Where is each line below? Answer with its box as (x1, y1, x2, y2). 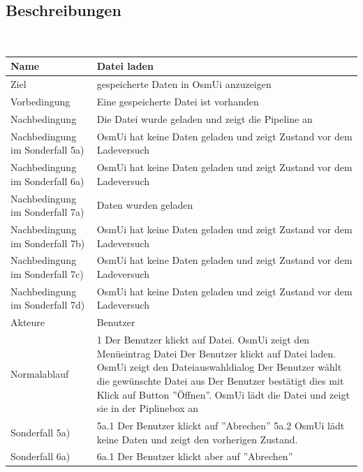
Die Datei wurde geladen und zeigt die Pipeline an (96, 111, 313, 126)
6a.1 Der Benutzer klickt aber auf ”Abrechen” (96, 449, 293, 464)
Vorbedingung (10, 94, 71, 108)
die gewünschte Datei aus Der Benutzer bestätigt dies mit (96, 373, 344, 388)
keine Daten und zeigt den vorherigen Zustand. (96, 432, 298, 446)
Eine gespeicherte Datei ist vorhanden (96, 94, 259, 108)
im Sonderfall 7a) (10, 205, 84, 219)
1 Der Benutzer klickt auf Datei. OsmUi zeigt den (96, 332, 310, 347)
